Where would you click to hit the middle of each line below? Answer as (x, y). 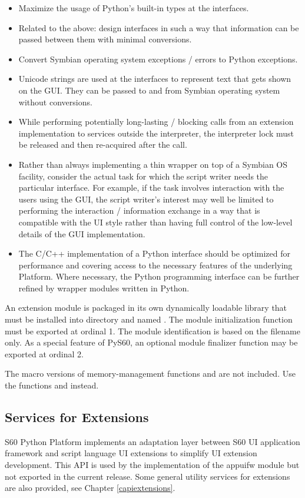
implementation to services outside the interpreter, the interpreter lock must (156, 133)
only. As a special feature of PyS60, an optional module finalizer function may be (151, 342)
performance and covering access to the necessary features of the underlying (155, 265)
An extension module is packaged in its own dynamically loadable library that (146, 308)
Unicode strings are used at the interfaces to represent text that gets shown (155, 79)
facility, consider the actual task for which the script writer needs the (143, 176)
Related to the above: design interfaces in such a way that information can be (159, 27)
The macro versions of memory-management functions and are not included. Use (150, 373)
